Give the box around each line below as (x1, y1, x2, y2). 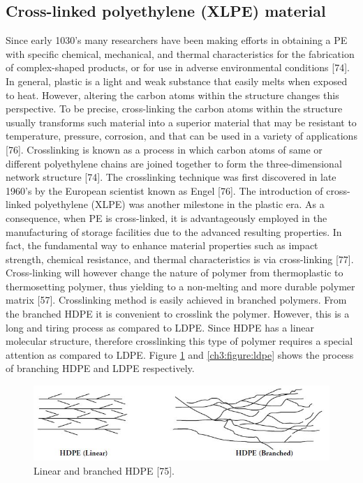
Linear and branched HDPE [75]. (34, 463, 175, 477)
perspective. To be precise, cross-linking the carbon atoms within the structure (6, 101, 343, 116)
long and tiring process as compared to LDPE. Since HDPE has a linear (6, 320, 315, 334)
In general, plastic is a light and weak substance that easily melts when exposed (6, 73, 348, 88)
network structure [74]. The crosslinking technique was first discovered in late (6, 170, 336, 184)
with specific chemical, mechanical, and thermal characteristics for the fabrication (6, 46, 355, 61)
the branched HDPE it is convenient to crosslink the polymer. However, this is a (6, 306, 350, 321)
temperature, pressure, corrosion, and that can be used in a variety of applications (6, 128, 357, 143)
